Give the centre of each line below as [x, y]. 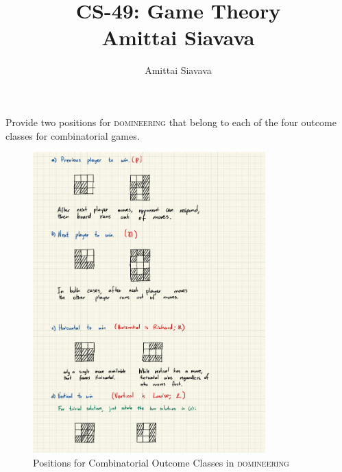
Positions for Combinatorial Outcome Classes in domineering [161, 462]
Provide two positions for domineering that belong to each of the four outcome [171, 122]
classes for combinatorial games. [73, 135]
